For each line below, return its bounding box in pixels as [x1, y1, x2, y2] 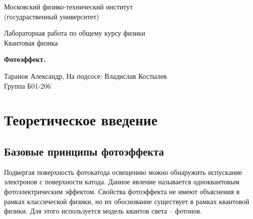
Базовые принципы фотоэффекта [4, 143, 164, 159]
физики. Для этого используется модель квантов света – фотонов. [4, 206, 202, 216]
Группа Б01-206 [4, 80, 51, 91]
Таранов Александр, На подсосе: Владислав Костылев [4, 70, 167, 81]
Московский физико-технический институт [4, 1, 133, 11]
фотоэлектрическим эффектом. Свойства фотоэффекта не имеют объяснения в [4, 186, 240, 196]
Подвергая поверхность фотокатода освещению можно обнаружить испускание [4, 166, 242, 177]
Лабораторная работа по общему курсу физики [4, 28, 145, 38]
